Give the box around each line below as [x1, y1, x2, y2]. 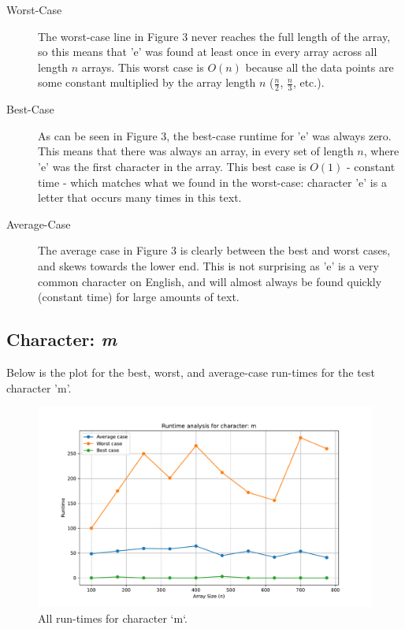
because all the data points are [245, 58, 394, 75]
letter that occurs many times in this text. [38, 189, 242, 206]
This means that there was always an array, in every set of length [38, 143, 354, 159]
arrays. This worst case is [81, 58, 204, 75]
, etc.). [292, 74, 325, 91]
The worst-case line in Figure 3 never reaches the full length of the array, [38, 28, 391, 44]
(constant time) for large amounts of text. [38, 288, 240, 305]
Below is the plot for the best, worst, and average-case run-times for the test [6, 363, 375, 380]
